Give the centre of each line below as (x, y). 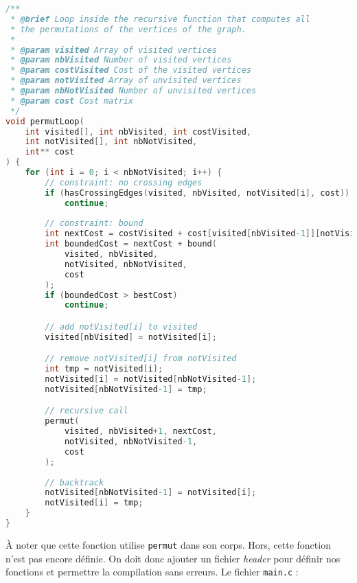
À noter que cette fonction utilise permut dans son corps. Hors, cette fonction (168, 544)
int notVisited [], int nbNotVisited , (111, 142)
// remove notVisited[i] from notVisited (141, 359)
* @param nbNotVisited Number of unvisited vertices (134, 91)
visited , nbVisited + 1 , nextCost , (140, 432)
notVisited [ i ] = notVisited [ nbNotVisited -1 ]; (151, 379)
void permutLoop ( (45, 121)
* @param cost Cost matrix (72, 101)
